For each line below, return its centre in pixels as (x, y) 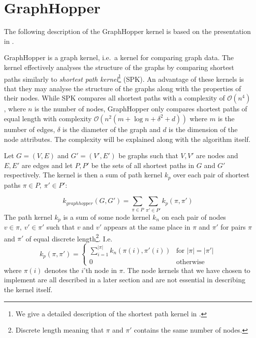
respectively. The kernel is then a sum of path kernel (83, 175)
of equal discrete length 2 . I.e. (69, 237)
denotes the (62, 270)
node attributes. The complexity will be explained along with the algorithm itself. (127, 139)
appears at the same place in (147, 227)
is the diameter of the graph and (112, 129)
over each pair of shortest (211, 175)
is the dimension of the (203, 129)
